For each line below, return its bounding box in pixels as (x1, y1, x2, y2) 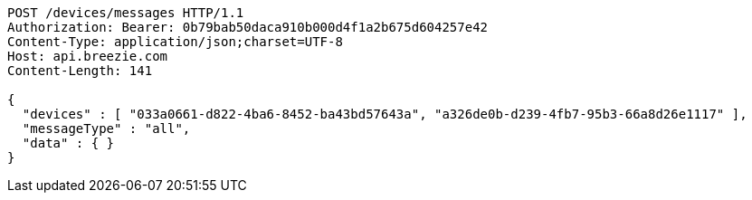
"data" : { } (22, 136, 115, 150)
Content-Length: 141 (7, 63, 153, 78)
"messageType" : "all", (22, 121, 191, 136)
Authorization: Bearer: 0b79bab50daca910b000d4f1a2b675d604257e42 (7, 20, 489, 34)
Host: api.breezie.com (7, 49, 168, 63)
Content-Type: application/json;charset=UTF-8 (7, 34, 343, 49)
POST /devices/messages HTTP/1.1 (7, 5, 244, 20)
